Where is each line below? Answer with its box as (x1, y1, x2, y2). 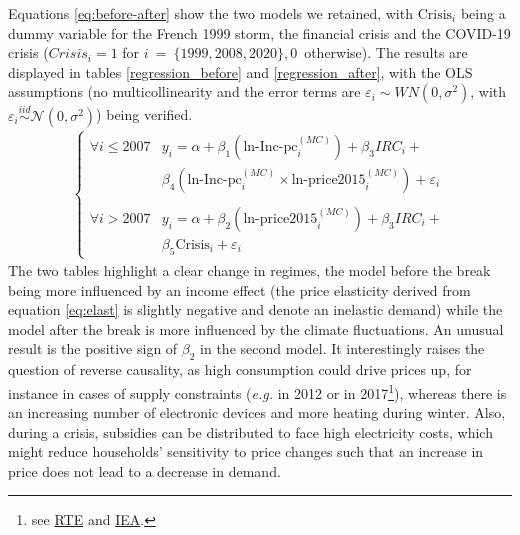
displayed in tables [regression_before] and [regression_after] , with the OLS (8, 61, 473, 82)
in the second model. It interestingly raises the (200, 338, 485, 359)
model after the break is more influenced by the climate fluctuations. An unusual (8, 318, 504, 339)
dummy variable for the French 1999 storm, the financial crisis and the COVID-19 (8, 22, 511, 43)
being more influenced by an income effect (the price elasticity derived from (8, 279, 471, 300)
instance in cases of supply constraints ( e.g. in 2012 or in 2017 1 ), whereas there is (8, 379, 507, 403)
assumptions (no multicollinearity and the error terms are (8, 81, 361, 102)
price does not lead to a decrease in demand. (8, 460, 281, 481)
